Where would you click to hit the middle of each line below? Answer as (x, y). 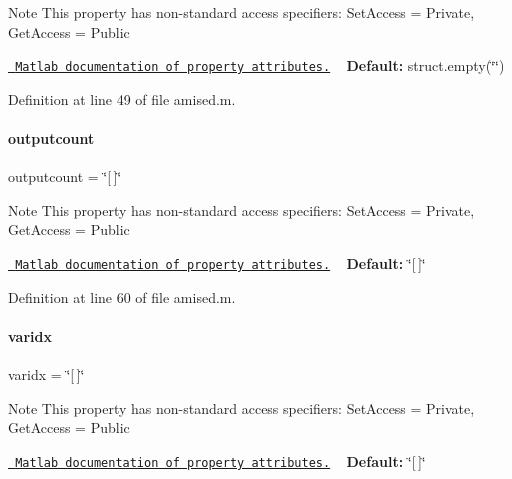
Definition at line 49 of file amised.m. (122, 98)
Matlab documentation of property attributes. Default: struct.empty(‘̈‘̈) (260, 65)
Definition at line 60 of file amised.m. (122, 296)
